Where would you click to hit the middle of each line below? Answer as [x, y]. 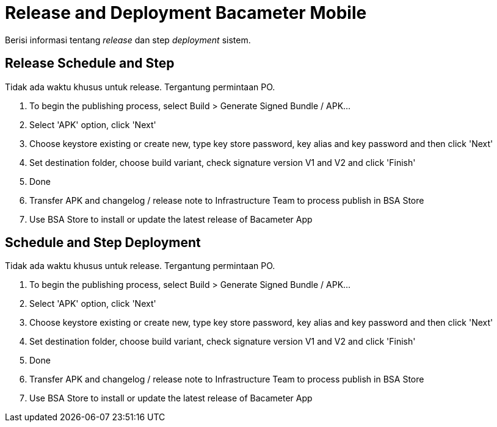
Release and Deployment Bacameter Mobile [186, 13]
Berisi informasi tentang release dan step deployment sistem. [128, 40]
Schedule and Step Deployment [103, 243]
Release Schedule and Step [90, 63]
